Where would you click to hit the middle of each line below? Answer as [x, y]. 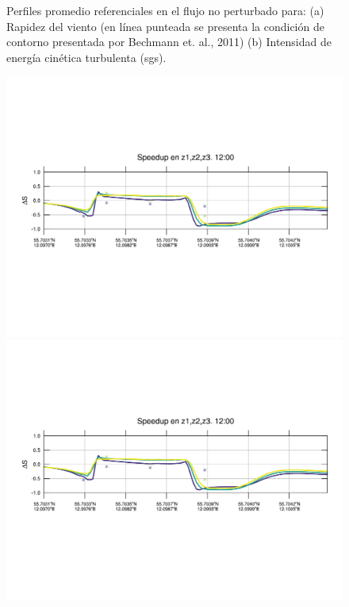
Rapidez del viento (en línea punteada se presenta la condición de [165, 26]
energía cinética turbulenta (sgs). [86, 57]
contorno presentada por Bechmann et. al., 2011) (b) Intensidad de [169, 42]
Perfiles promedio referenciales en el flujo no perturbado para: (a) [165, 10]
